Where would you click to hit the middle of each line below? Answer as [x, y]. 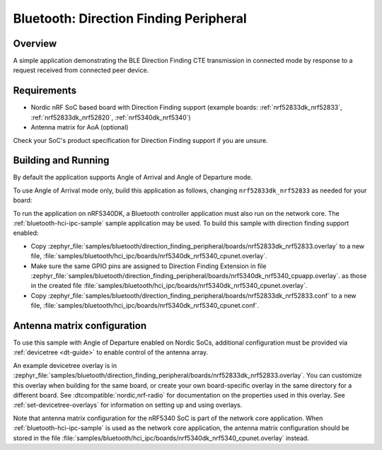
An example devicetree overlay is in [65, 365]
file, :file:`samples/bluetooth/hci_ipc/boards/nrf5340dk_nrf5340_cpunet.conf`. [145, 306]
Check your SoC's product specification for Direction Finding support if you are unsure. [140, 140]
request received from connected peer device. [81, 70]
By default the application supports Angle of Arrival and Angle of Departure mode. [133, 178]
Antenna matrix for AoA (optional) [80, 127]
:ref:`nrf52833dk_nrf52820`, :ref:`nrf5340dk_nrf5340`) [111, 117]
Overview [35, 44]
